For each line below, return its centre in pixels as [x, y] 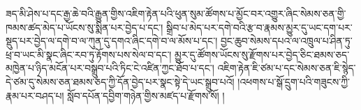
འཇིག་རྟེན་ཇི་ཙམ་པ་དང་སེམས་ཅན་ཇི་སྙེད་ [287, 68]
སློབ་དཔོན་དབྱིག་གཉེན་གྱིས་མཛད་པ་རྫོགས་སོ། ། [146, 95]
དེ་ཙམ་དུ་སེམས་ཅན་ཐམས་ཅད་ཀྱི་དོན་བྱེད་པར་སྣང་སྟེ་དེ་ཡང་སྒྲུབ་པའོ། [120, 81]
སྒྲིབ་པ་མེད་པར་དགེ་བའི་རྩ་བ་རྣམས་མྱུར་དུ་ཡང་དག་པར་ [259, 27]
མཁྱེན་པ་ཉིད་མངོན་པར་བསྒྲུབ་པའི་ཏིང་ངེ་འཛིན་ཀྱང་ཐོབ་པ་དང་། [110, 68]
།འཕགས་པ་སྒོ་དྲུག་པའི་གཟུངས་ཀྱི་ [294, 81]
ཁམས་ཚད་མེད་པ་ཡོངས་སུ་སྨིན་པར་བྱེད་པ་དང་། [84, 27]
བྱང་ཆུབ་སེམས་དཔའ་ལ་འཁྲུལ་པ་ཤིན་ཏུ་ [286, 41]
